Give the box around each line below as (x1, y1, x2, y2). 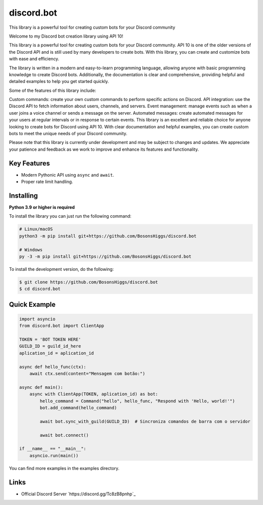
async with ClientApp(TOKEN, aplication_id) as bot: (29, 391, 158, 397)
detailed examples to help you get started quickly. (9, 79, 109, 84)
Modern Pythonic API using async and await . (21, 172, 114, 178)
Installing (9, 191, 38, 200)
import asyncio (19, 316, 56, 322)
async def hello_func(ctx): (19, 364, 86, 369)
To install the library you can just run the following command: (9, 213, 131, 219)
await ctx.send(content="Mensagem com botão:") (29, 371, 146, 377)
